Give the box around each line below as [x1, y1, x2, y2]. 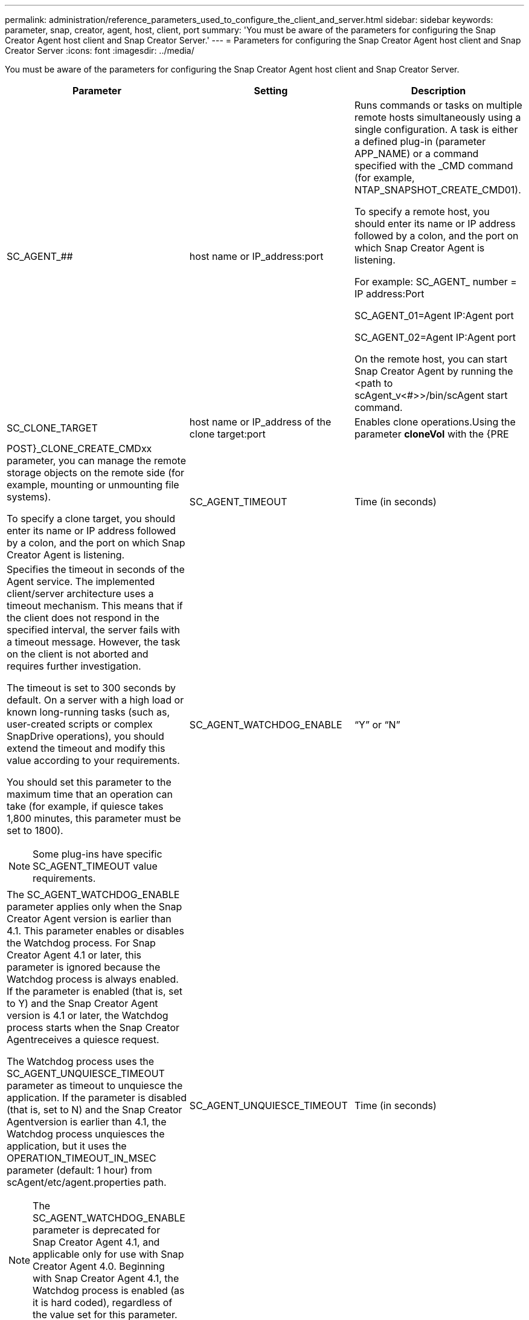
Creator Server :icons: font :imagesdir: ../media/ [5, 45, 194, 56]
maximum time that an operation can [7, 788, 173, 800]
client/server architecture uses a [7, 587, 154, 600]
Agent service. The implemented [7, 575, 155, 587]
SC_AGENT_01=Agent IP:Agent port [354, 309, 514, 322]
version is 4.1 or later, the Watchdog [7, 1009, 168, 1021]
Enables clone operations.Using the [354, 416, 516, 428]
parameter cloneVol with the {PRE [354, 428, 509, 440]
